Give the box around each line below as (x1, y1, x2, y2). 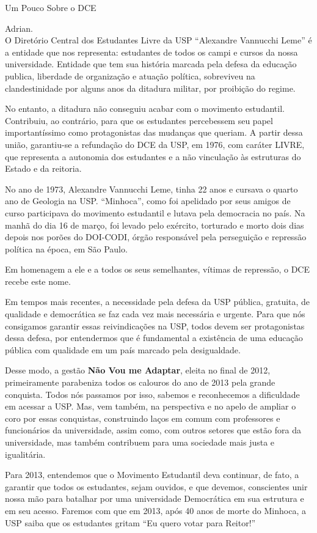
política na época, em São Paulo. (5, 242, 128, 255)
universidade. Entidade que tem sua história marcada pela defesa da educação (5, 57, 297, 70)
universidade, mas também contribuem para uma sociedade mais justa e (5, 436, 275, 448)
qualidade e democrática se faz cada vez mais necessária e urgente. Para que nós (5, 307, 305, 320)
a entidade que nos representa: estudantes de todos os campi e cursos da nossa (5, 45, 298, 58)
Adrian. (5, 21, 33, 34)
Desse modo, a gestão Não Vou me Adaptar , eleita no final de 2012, (5, 364, 271, 377)
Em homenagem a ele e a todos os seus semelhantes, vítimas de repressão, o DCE (5, 263, 310, 276)
